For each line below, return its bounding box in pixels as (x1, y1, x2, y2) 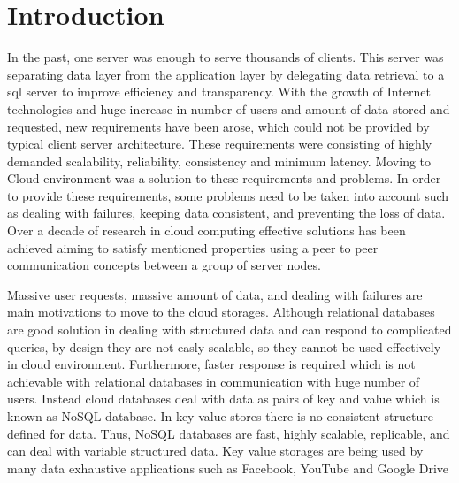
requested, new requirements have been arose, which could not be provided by (7, 117, 430, 135)
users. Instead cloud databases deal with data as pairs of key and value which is (7, 389, 440, 408)
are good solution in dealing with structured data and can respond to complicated (7, 320, 452, 339)
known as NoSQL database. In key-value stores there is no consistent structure (7, 407, 433, 425)
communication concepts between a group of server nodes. (7, 256, 321, 274)
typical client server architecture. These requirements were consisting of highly (7, 134, 432, 153)
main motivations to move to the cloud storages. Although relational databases (7, 303, 435, 321)
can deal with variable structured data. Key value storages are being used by (7, 441, 424, 460)
